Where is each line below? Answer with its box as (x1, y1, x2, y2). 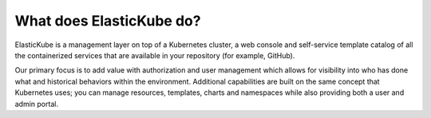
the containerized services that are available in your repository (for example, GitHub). (14, 50, 295, 60)
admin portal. (14, 99, 59, 108)
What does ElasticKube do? (14, 12, 201, 29)
